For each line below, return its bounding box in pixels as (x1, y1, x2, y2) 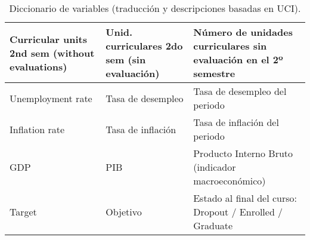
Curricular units (10, 32, 87, 46)
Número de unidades (193, 25, 293, 39)
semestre (193, 66, 235, 80)
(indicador (193, 160, 236, 174)
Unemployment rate (10, 91, 92, 105)
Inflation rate (10, 122, 65, 136)
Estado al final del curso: (193, 191, 297, 205)
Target (10, 205, 37, 219)
